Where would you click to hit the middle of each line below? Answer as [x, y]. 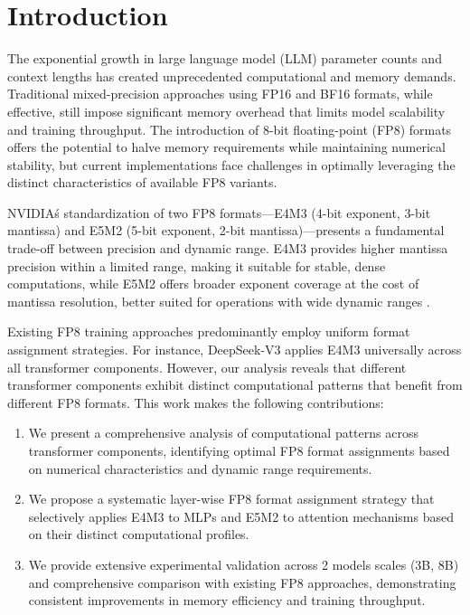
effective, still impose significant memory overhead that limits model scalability [226, 111]
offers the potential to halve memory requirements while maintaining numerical [226, 147]
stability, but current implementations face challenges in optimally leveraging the [231, 164]
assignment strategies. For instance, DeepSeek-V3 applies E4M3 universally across [235, 350]
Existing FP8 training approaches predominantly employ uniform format [209, 331]
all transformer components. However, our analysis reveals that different [207, 367]
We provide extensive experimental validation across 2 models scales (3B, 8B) [244, 564]
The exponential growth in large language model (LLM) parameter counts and [225, 58]
